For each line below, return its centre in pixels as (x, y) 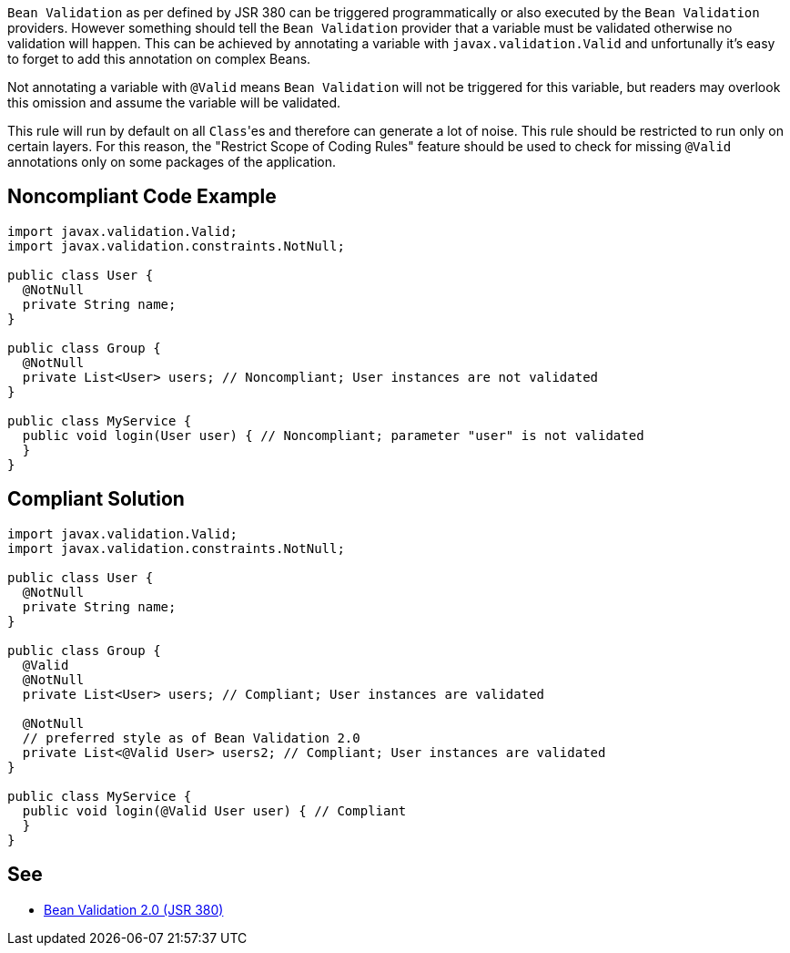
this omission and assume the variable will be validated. (174, 102)
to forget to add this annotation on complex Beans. (159, 59)
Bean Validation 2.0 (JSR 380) (134, 909)
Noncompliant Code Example (142, 197)
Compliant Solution (96, 499)
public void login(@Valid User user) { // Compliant (214, 810)
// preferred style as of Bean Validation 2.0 (191, 738)
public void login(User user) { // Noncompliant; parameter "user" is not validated (333, 435)
